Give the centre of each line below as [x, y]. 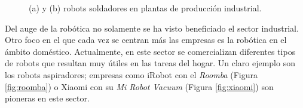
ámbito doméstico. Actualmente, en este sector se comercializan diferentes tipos [150, 51]
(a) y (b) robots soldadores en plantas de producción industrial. [145, 8]
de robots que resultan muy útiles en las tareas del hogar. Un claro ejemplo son [150, 63]
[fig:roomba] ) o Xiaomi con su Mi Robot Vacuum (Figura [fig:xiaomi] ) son [139, 86]
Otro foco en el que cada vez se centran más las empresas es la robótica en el [146, 40]
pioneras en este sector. [47, 98]
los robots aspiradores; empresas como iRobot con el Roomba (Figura [131, 74]
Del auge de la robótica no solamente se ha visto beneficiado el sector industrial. [152, 28]
